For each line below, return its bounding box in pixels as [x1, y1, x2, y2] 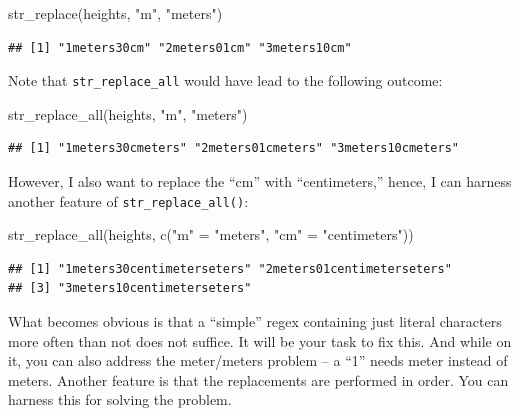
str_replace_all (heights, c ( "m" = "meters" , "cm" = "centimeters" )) [8, 224, 414, 245]
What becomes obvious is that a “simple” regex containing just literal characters [8, 311, 502, 332]
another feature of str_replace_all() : [8, 190, 249, 211]
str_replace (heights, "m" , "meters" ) [8, 3, 223, 23]
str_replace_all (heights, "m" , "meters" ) [8, 103, 248, 124]
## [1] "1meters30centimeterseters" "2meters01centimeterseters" [8, 261, 452, 276]
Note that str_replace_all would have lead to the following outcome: [8, 70, 443, 91]
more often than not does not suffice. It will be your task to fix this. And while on [8, 330, 512, 351]
